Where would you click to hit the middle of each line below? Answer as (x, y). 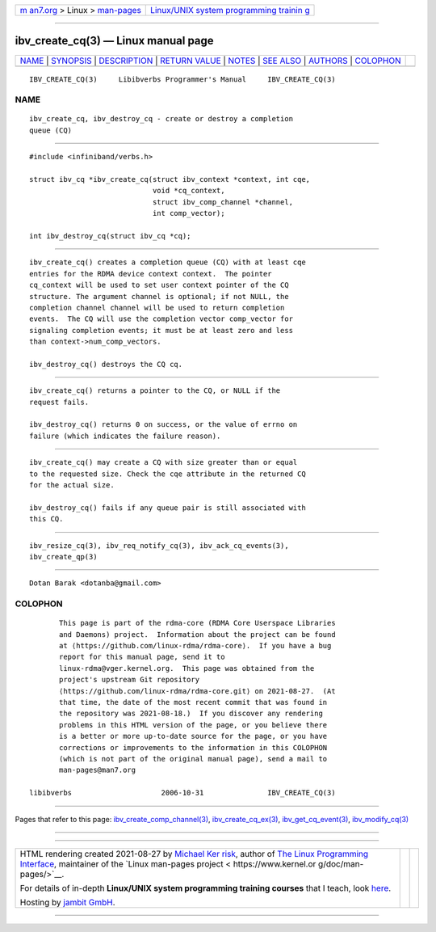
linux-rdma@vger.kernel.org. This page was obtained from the (187, 668)
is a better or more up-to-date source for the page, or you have (193, 736)
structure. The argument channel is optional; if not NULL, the (159, 296)
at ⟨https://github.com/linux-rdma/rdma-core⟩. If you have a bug (195, 646)
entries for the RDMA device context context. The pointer (151, 274)
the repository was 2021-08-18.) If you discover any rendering (191, 714)
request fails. (59, 402)
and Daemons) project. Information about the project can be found (197, 634)
